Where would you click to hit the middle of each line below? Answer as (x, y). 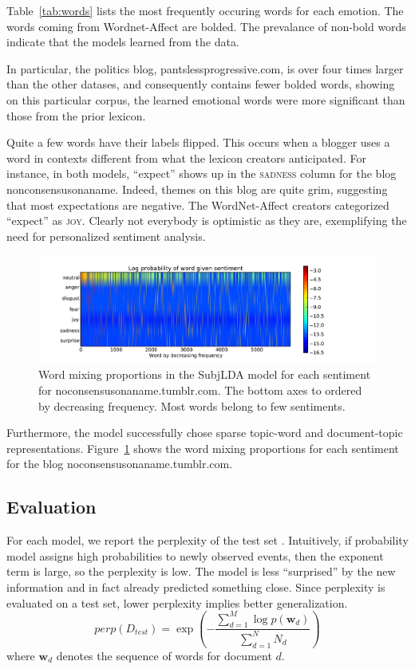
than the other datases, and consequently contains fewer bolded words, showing (201, 84)
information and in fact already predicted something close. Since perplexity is (196, 586)
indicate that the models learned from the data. (123, 42)
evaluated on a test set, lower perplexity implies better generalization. (177, 602)
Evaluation (51, 507)
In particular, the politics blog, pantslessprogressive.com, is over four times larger (205, 68)
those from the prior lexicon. (76, 115)
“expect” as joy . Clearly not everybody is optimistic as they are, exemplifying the (207, 220)
